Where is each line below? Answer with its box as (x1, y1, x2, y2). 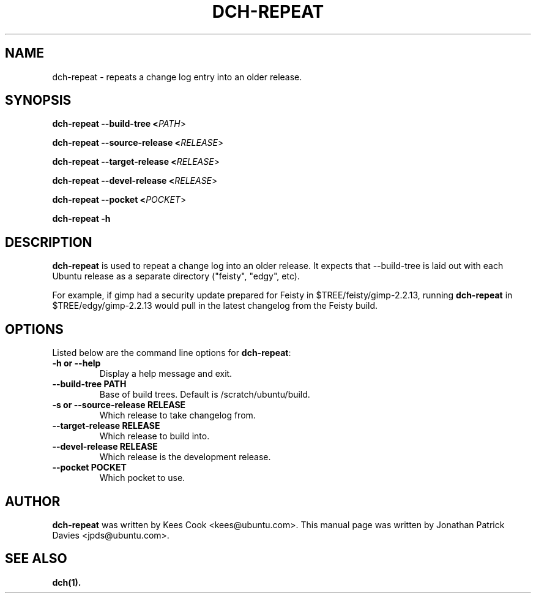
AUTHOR (5, 493, 61, 509)
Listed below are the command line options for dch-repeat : (52, 347, 291, 358)
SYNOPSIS (5, 93, 72, 108)
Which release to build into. (99, 431, 210, 442)
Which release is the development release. (99, 452, 271, 463)
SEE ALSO (5, 551, 67, 567)
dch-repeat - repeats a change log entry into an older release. (52, 71, 302, 82)
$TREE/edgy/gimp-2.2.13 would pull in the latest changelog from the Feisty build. (52, 300, 378, 311)
